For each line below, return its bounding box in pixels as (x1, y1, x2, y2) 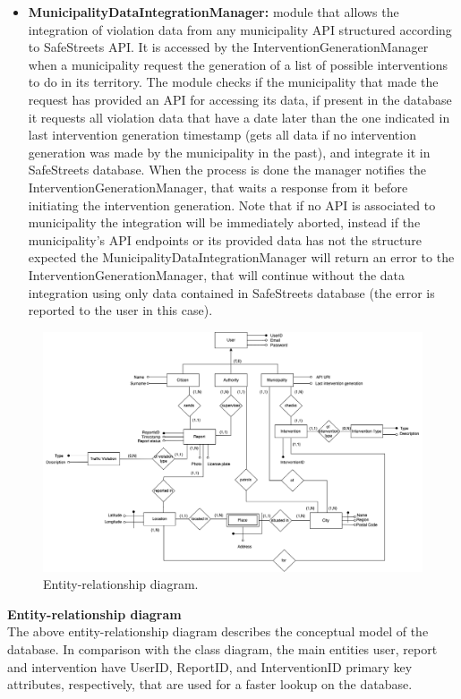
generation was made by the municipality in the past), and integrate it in (28, 142, 431, 161)
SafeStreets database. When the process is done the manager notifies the (28, 160, 427, 179)
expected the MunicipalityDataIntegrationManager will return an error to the (28, 248, 455, 267)
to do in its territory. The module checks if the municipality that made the (28, 72, 439, 91)
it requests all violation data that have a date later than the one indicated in (28, 107, 450, 126)
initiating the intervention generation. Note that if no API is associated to (28, 195, 436, 214)
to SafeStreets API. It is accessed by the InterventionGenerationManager (28, 38, 429, 56)
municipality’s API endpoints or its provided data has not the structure (28, 230, 422, 249)
